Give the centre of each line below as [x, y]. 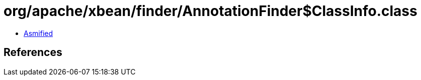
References [33, 52]
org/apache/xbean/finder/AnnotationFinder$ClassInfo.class [210, 11]
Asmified [38, 33]
